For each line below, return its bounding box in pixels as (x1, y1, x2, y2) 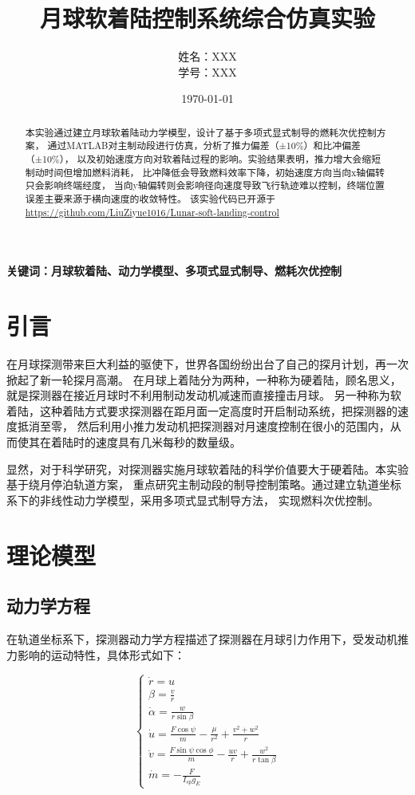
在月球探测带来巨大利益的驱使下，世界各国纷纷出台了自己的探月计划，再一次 (6, 356, 409, 372)
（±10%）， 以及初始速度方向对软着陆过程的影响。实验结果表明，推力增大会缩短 (25, 152, 381, 166)
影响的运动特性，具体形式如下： (17, 646, 185, 663)
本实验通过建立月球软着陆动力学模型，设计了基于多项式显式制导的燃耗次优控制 (25, 125, 377, 139)
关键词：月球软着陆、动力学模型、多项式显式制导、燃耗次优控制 (6, 262, 342, 279)
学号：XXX (178, 63, 237, 80)
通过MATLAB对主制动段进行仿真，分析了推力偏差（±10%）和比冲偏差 (47, 139, 361, 152)
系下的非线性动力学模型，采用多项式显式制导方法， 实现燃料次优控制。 (6, 491, 379, 508)
